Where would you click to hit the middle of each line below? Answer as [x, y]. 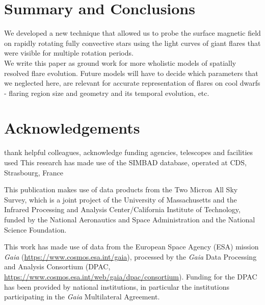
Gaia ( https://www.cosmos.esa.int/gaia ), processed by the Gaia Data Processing [130, 256]
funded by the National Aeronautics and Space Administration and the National [130, 219]
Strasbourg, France [34, 172]
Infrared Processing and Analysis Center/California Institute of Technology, [122, 209]
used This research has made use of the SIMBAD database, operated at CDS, [125, 162]
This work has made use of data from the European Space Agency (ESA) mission [131, 247]
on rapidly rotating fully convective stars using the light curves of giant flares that [132, 43]
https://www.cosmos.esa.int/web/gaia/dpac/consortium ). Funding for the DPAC [131, 276]
